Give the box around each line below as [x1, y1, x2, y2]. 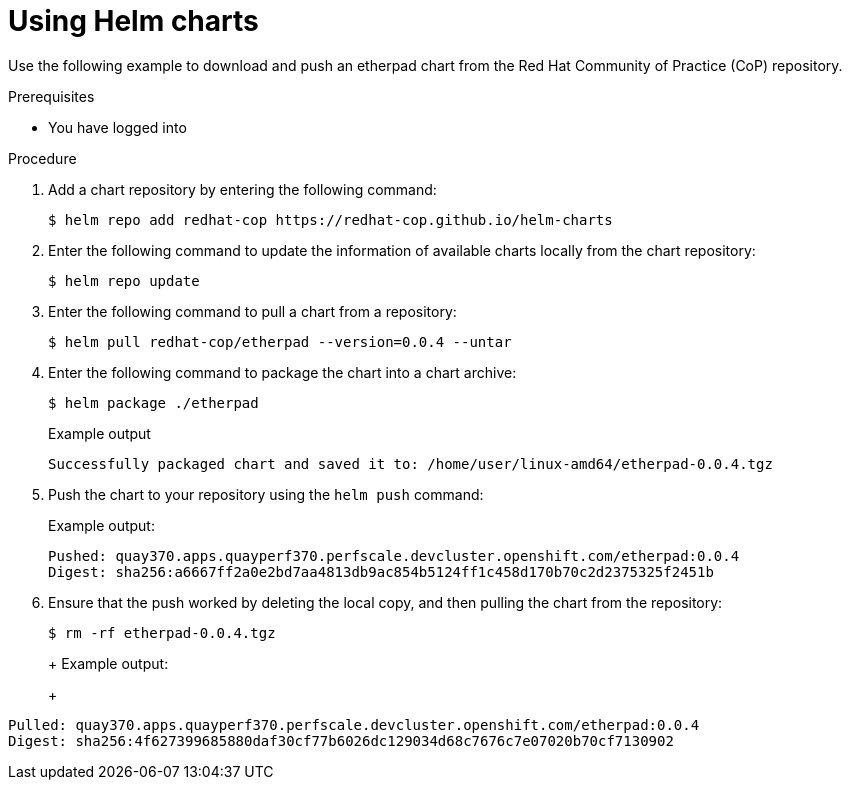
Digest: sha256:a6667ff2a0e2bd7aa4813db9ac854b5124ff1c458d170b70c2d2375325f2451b [48, 563, 714, 580]
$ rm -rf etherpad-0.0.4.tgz [48, 624, 276, 641]
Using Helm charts [8, 4, 259, 38]
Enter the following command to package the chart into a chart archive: [48, 363, 517, 381]
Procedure [8, 149, 77, 167]
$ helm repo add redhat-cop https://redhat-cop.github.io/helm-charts [48, 211, 613, 228]
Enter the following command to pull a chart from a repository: [48, 302, 457, 320]
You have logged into [48, 118, 187, 136]
